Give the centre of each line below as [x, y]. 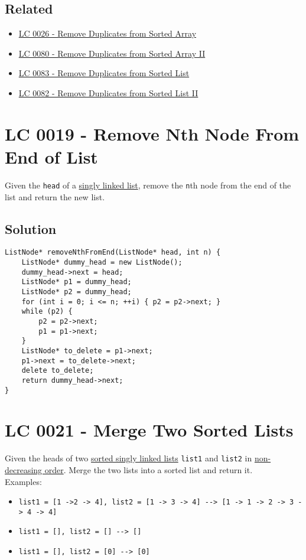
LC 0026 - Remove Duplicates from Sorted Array [108, 33]
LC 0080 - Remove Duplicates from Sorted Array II [112, 53]
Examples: [23, 481]
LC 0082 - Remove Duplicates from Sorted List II [108, 92]
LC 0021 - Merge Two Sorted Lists [149, 430]
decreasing [24, 469]
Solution [31, 228]
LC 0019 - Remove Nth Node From [152, 133]
